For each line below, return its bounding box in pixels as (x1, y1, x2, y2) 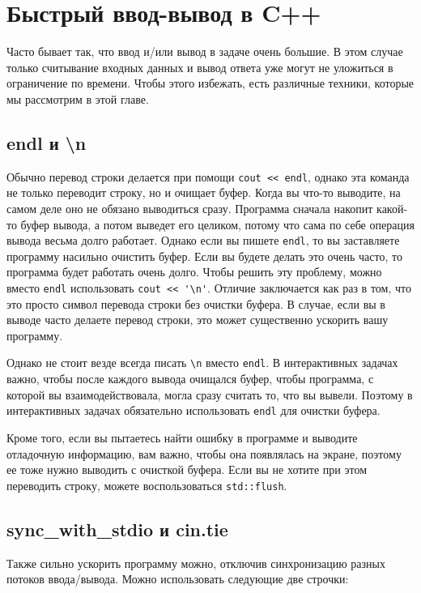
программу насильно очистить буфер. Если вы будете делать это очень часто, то (6, 247, 402, 264)
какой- (376, 199, 408, 216)
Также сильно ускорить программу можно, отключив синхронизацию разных (6, 554, 385, 571)
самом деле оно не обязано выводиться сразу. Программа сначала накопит (6, 199, 373, 216)
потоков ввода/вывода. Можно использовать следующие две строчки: (6, 570, 349, 587)
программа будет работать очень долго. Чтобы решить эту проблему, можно (6, 263, 382, 280)
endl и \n (6, 130, 87, 155)
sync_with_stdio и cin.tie (6, 516, 228, 541)
